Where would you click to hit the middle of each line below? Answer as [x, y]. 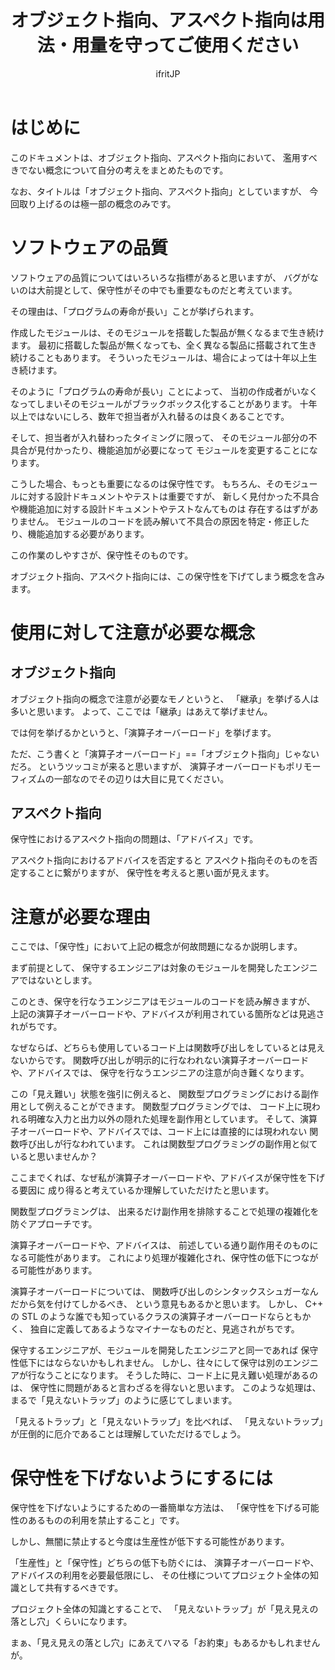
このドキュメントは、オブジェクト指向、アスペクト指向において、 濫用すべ [164, 157]
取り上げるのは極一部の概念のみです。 [97, 203]
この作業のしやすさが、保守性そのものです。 [102, 555]
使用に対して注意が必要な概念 [133, 632]
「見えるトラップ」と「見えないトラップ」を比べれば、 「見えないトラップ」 [167, 1422]
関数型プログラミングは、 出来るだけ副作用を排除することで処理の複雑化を [165, 1212]
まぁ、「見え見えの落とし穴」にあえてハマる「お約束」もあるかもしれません [165, 1643]
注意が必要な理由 [81, 917]
